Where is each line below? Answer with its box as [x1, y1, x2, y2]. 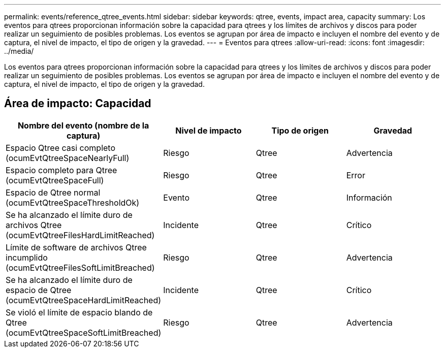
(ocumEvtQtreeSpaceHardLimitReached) [6, 295, 162, 305]
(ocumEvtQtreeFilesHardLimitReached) [6, 230, 155, 240]
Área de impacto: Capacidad [4, 97, 151, 110]
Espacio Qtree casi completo [6, 142, 116, 153]
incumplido [6, 252, 48, 263]
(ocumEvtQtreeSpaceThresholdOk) [6, 197, 140, 208]
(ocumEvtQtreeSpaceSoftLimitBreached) [6, 327, 162, 338]
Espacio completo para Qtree [6, 165, 117, 175]
